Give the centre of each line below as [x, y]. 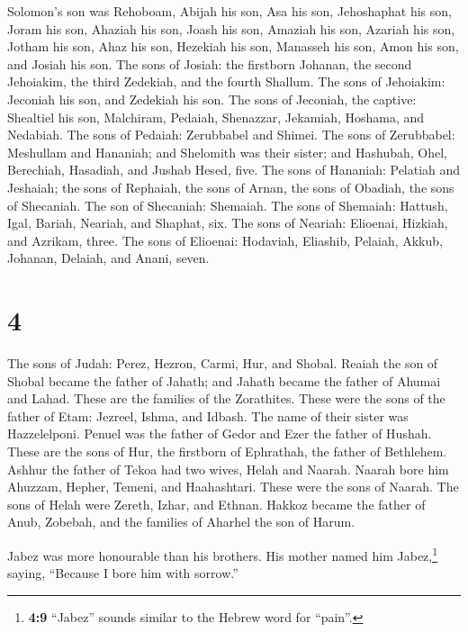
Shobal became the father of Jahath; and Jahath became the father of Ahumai [224, 380]
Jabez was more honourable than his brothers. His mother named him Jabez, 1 [223, 554]
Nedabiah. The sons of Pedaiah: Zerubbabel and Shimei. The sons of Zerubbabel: [231, 135]
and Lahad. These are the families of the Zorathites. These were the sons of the [226, 398]
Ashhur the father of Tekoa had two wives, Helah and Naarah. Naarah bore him [228, 469]
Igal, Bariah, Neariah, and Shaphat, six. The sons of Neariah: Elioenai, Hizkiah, [228, 223]
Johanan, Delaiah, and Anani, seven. [108, 258]
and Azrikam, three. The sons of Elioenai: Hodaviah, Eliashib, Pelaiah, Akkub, [225, 240]
